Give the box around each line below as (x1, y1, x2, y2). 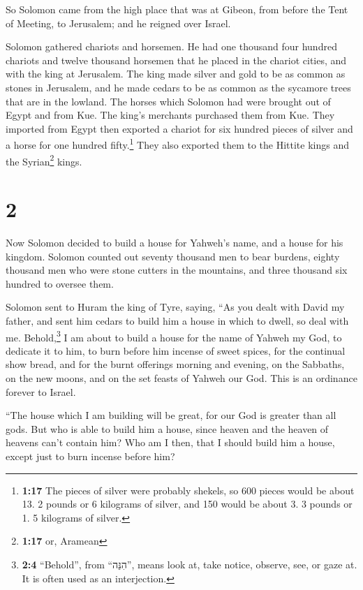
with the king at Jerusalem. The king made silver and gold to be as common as (6, 66, 346, 81)
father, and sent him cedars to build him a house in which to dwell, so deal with (6, 313, 349, 327)
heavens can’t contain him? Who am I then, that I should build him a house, (6, 435, 335, 450)
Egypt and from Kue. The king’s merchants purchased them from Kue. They (6, 108, 335, 122)
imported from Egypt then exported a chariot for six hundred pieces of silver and (6, 121, 353, 135)
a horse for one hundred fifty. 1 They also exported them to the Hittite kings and (6, 135, 349, 152)
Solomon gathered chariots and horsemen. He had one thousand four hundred (6, 39, 337, 54)
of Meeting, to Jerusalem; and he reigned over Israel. (6, 15, 231, 30)
